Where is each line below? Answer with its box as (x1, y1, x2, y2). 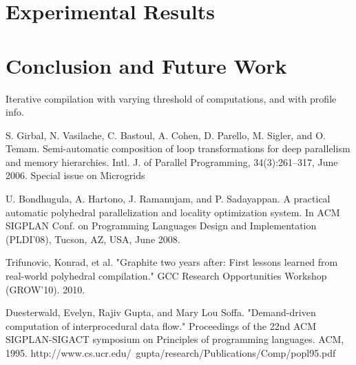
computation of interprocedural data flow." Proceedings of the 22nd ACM (6, 318, 316, 333)
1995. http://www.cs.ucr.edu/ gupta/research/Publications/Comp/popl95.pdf (6, 346, 336, 359)
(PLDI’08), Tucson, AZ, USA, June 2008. (6, 231, 180, 246)
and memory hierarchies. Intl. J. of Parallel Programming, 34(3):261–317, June (6, 154, 338, 169)
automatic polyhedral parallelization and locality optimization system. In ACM (6, 205, 340, 219)
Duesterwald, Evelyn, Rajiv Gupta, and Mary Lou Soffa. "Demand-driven (6, 305, 316, 320)
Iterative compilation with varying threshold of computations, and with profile (6, 91, 337, 105)
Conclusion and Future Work (6, 51, 287, 79)
